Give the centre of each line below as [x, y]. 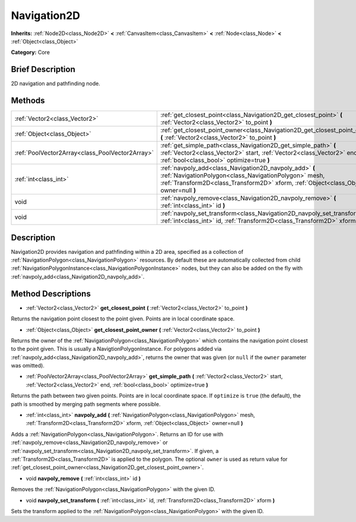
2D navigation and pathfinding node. [55, 84]
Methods [28, 101]
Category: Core [31, 52]
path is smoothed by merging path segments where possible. [86, 404]
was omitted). [28, 366]
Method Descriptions [51, 293]
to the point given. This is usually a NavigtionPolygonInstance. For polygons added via [116, 349]
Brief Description [43, 69]
